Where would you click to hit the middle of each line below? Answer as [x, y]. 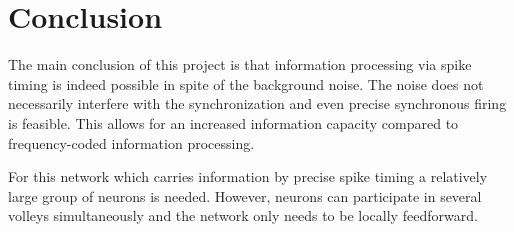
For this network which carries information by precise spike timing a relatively [248, 176]
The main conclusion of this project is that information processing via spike [240, 64]
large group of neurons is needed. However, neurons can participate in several [245, 195]
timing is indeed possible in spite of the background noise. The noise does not [246, 83]
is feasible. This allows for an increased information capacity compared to [233, 122]
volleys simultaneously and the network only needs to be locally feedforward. [243, 215]
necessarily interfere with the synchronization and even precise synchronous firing [257, 103]
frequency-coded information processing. [131, 142]
